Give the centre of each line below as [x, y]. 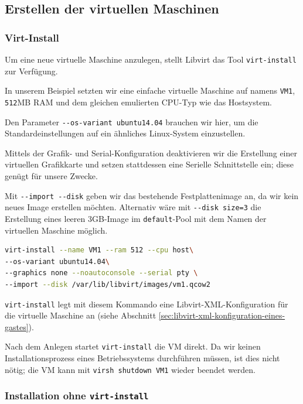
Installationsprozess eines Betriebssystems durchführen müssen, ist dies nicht [142, 358]
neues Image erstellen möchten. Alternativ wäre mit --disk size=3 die [133, 207]
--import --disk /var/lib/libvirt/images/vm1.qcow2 [108, 284]
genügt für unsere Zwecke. [51, 176]
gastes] [17, 326]
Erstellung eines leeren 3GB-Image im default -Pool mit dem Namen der [136, 218]
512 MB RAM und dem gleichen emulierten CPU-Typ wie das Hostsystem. [138, 102]
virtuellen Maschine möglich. [56, 230]
